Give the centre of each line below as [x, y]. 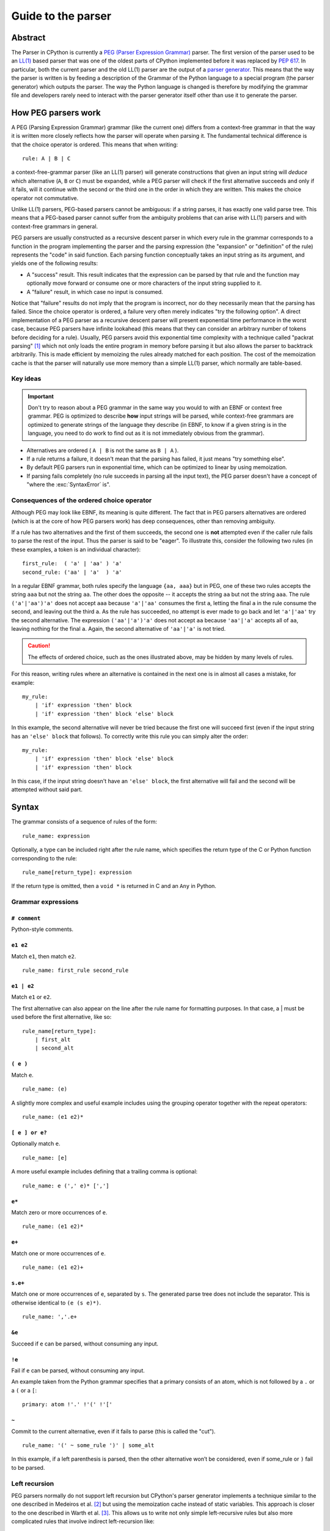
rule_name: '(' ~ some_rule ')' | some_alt [88, 1445]
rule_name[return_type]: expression [77, 872]
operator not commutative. [45, 198]
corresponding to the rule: [44, 858]
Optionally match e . [36, 1144]
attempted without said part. [47, 789]
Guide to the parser [61, 16]
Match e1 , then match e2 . [44, 956]
